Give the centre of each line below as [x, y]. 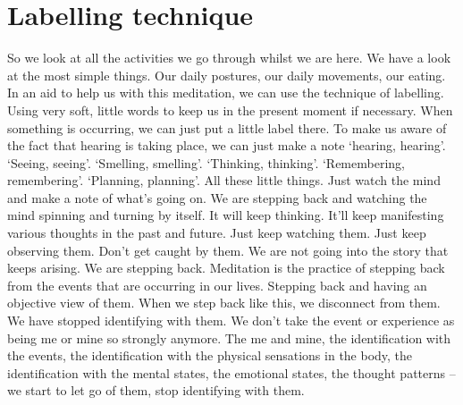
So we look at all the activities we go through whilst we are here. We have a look [229, 58]
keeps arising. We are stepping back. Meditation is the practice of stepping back [226, 268]
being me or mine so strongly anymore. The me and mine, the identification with [229, 337]
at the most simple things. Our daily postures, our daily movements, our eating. [227, 75]
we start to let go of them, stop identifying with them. [156, 390]
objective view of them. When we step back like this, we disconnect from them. [224, 303]
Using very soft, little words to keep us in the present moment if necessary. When [230, 110]
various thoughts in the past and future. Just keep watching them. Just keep [217, 233]
